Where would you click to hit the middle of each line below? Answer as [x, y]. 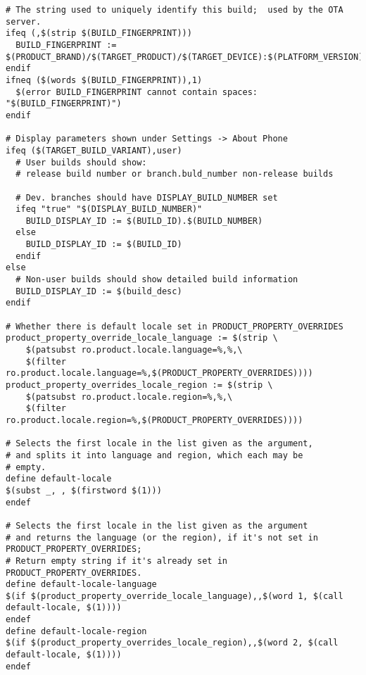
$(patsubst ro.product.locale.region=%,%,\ [129, 397]
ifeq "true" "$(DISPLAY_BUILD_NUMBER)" [109, 209]
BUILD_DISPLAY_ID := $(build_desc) [99, 291]
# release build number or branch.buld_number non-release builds [175, 174]
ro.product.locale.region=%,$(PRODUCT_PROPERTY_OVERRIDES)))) [154, 420]
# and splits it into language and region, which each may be [154, 455]
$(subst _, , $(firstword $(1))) [84, 490]
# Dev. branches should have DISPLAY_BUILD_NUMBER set [147, 197]
